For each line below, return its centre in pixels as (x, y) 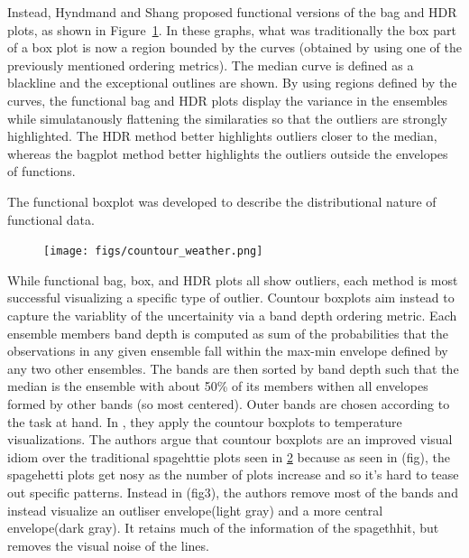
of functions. (41, 171)
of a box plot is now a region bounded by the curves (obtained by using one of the (234, 47)
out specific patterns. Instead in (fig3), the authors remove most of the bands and (233, 492)
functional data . (51, 219)
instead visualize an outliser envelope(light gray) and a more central (195, 510)
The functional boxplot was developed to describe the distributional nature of (222, 201)
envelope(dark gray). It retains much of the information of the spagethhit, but (223, 528)
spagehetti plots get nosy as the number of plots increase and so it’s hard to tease (233, 474)
